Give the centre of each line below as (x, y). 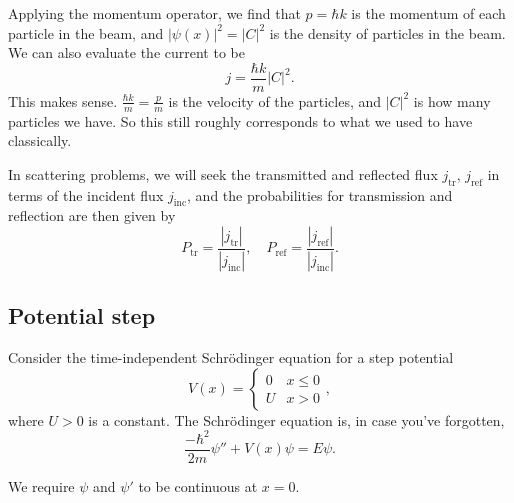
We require (41, 485)
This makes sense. (63, 100)
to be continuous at (198, 485)
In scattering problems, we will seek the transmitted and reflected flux (223, 173)
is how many (452, 100)
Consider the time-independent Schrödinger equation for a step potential (231, 357)
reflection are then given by (92, 215)
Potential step (82, 315)
